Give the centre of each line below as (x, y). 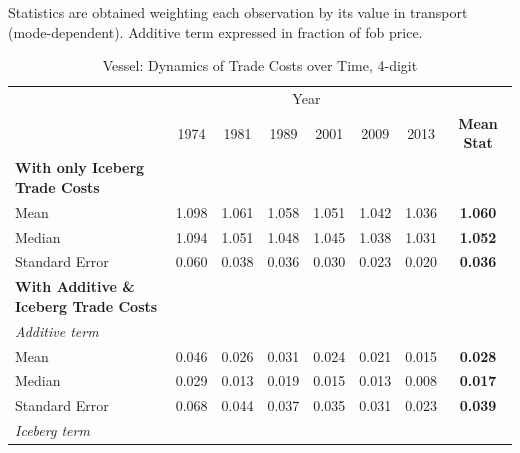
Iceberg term (52, 430)
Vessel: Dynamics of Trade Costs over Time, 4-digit (260, 65)
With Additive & (75, 286)
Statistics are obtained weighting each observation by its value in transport (238, 12)
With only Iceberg (80, 167)
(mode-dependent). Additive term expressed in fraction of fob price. (215, 31)
